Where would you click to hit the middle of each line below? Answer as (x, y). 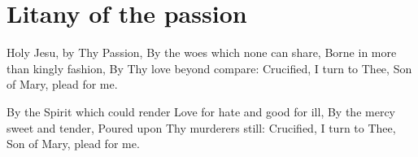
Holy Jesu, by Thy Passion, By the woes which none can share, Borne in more (202, 52)
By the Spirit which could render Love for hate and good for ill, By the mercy (201, 111)
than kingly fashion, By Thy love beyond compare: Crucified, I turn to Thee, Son (209, 68)
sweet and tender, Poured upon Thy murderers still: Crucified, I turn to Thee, (201, 127)
